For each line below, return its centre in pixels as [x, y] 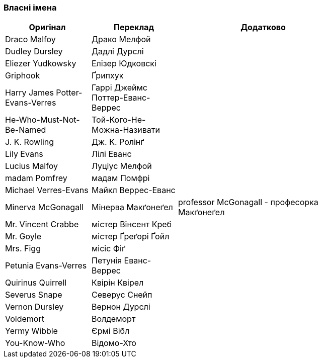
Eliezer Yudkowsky [41, 64]
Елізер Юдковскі [124, 64]
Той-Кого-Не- [119, 120]
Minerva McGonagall [44, 207]
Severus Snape [34, 295]
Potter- [69, 93]
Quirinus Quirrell [36, 283]
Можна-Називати [126, 130]
